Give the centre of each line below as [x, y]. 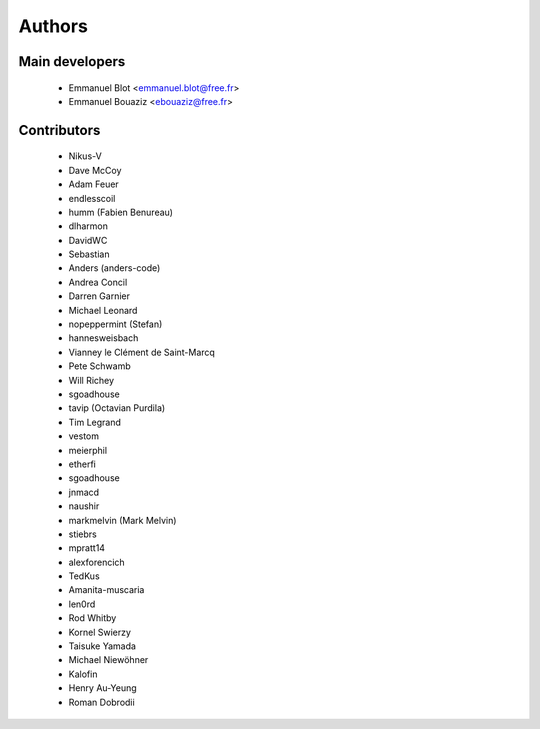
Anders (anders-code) [114, 268]
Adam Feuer [93, 184]
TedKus [84, 576]
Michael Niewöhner [108, 660]
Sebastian [89, 254]
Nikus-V [85, 156]
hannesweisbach [103, 338]
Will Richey [91, 380]
